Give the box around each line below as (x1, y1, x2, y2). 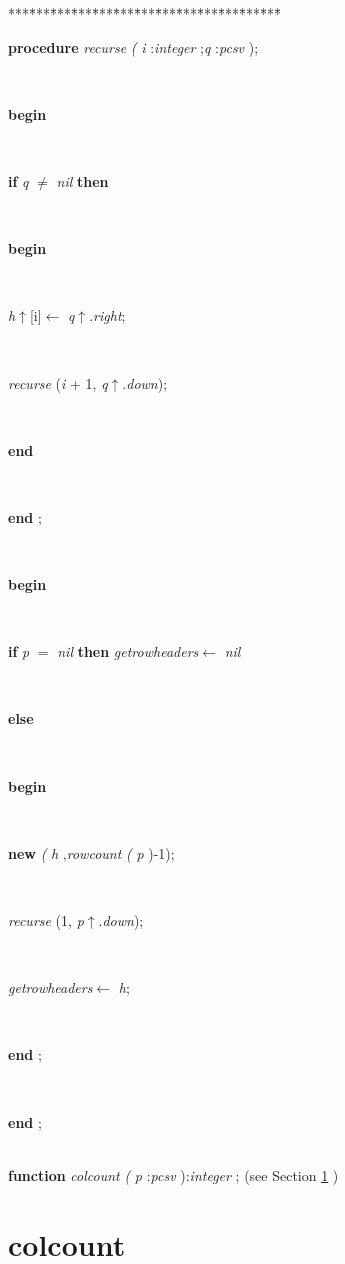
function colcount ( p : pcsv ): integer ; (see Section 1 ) (8, 1164, 339, 1185)
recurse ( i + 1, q (8, 372, 108, 393)
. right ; (89, 305, 126, 326)
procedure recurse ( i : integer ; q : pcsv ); (8, 36, 259, 57)
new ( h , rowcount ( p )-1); (8, 842, 175, 863)
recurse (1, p (8, 910, 84, 931)
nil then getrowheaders (57, 641, 199, 662)
